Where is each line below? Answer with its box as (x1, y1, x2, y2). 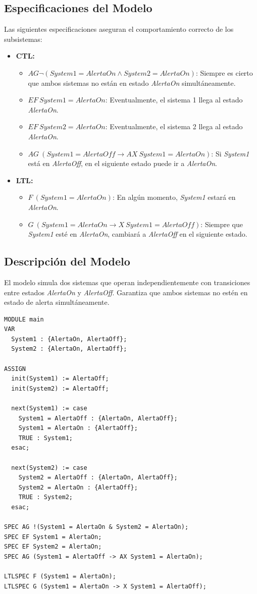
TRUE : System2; (18, 494, 73, 501)
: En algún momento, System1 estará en (112, 192, 236, 202)
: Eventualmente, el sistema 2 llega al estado (105, 121, 243, 132)
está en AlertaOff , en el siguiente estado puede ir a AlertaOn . (28, 158, 217, 169)
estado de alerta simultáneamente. (4, 297, 110, 307)
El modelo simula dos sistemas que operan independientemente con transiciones (4, 277, 250, 287)
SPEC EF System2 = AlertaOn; (4, 543, 102, 551)
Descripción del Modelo (4, 253, 130, 269)
